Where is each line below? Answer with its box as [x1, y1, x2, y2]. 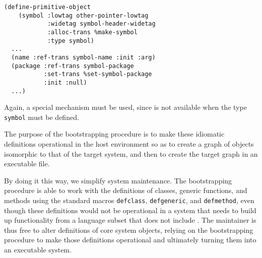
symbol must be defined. [4, 111, 79, 122]
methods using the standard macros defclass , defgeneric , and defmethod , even [4, 195, 254, 206]
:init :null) [43, 79, 87, 86]
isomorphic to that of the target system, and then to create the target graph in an [4, 148, 258, 159]
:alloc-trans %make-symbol [47, 28, 138, 36]
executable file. [4, 158, 50, 169]
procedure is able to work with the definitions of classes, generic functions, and [4, 185, 247, 196]
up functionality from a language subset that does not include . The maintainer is [4, 215, 256, 225]
